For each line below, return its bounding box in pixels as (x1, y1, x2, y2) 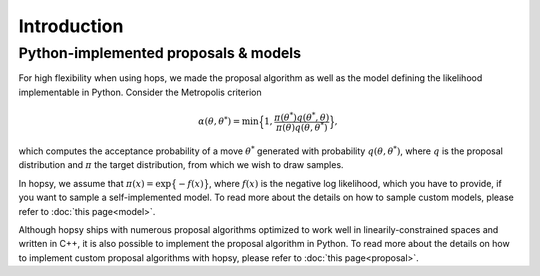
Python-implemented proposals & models (18, 44, 302, 62)
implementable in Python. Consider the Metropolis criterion (18, 86, 262, 98)
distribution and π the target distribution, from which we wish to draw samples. (18, 159, 344, 171)
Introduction (18, 15, 124, 37)
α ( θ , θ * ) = (198, 114, 241, 127)
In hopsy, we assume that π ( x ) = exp (18, 177, 172, 189)
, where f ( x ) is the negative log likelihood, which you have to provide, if (208, 177, 502, 189)
